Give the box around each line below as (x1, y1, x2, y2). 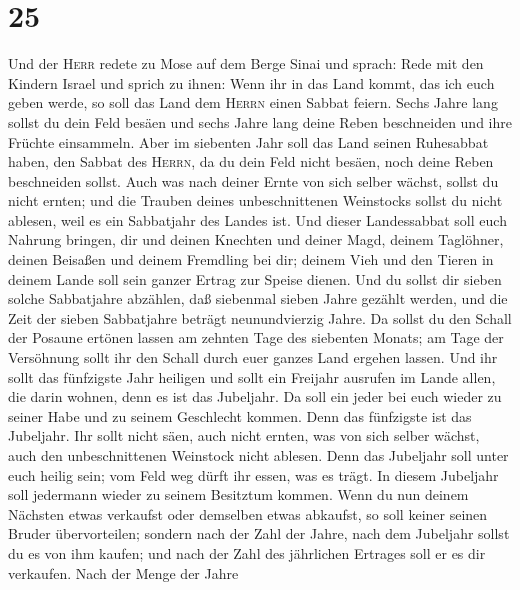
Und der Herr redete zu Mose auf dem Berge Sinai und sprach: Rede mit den (8, 53, 484, 74)
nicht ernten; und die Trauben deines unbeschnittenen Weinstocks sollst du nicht (8, 190, 503, 211)
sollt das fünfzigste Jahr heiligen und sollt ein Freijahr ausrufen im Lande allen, (8, 366, 496, 387)
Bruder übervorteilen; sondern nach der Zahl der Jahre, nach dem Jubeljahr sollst (8, 523, 510, 544)
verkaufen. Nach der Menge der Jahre (8, 562, 239, 583)
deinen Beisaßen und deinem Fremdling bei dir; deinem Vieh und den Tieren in (8, 249, 494, 270)
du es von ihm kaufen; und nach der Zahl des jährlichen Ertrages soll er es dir (8, 542, 486, 563)
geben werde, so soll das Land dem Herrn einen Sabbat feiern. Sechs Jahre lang (8, 92, 498, 113)
